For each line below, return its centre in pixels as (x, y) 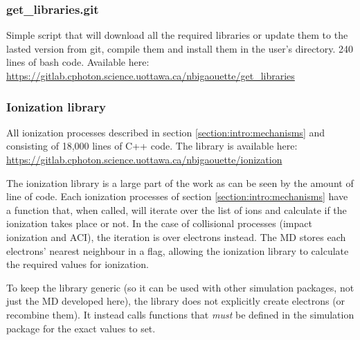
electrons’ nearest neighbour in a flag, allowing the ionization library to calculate (178, 250)
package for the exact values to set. (81, 328)
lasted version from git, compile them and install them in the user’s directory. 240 (180, 48)
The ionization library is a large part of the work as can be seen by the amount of (180, 182)
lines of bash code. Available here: (78, 62)
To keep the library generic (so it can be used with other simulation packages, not (180, 287)
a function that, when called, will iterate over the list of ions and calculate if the (177, 209)
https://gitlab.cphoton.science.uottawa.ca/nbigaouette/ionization (144, 159)
